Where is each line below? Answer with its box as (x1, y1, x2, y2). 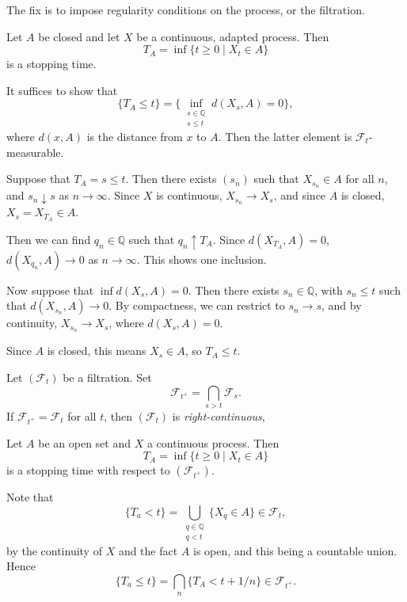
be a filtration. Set (63, 368, 152, 385)
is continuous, (156, 187, 223, 204)
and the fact (118, 542, 178, 558)
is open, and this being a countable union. (192, 542, 397, 558)
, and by (321, 297, 362, 314)
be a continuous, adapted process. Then (136, 28, 329, 44)
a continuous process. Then (146, 434, 280, 451)
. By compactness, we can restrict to (108, 297, 285, 314)
